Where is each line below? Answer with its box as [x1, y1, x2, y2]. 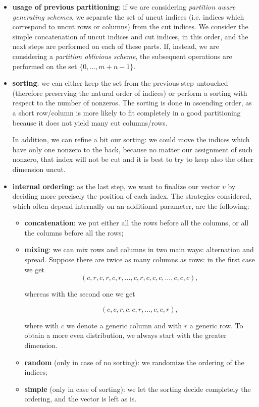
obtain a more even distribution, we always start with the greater [24, 330, 227, 340]
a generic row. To [189, 320, 243, 330]
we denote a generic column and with [66, 320, 182, 330]
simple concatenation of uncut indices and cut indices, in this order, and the [12, 31, 248, 41]
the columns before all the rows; [24, 227, 124, 238]
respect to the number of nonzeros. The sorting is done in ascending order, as [12, 97, 252, 108]
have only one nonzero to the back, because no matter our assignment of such [12, 144, 253, 154]
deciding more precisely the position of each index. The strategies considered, [12, 191, 251, 201]
